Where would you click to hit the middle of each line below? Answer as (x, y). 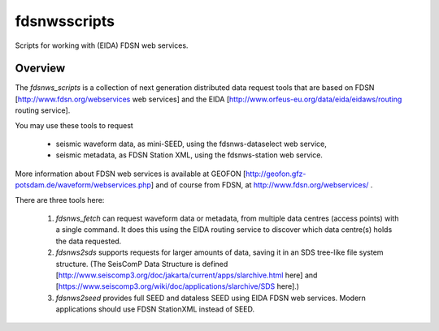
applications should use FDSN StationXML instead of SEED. (155, 309)
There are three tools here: (60, 200)
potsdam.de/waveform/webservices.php (83, 185)
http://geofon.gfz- (276, 174)
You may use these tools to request (74, 125)
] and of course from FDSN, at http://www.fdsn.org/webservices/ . (262, 185)
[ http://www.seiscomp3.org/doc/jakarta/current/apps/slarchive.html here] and (187, 275)
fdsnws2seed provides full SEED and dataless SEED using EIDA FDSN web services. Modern (211, 298)
